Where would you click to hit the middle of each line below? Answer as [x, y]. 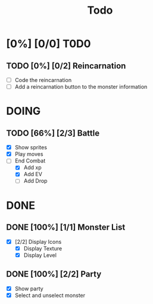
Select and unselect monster [50, 295]
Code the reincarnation [43, 80]
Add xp [32, 168]
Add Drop [35, 181]
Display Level [40, 255]
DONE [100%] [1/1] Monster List [66, 228]
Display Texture [43, 248]
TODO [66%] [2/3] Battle [53, 133]
